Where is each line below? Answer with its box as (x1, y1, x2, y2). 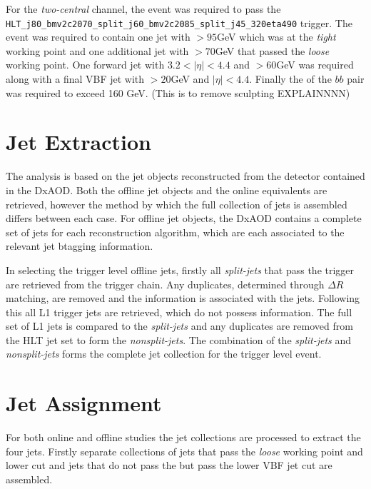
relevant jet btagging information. (6, 238, 153, 253)
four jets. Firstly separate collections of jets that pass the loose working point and (6, 443, 363, 458)
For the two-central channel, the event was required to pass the (6, 1, 281, 16)
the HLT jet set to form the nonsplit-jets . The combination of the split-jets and (6, 332, 352, 347)
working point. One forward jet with (6, 57, 165, 72)
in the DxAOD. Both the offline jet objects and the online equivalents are (6, 182, 327, 197)
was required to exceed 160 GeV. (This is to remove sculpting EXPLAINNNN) (6, 85, 350, 100)
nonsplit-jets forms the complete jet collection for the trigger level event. (6, 346, 322, 361)
